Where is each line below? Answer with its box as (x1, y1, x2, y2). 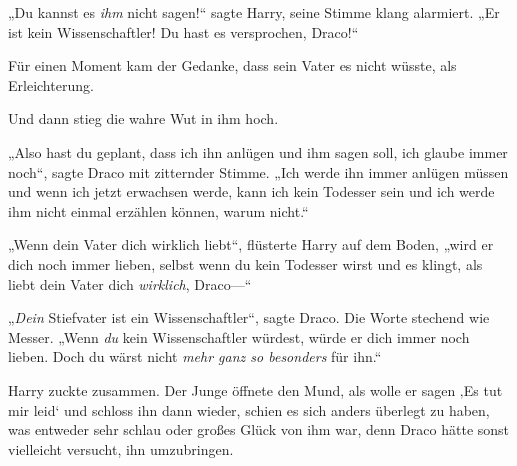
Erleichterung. (8, 74, 94, 95)
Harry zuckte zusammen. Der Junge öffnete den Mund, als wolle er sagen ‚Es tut (8, 379, 503, 400)
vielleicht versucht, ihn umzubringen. (8, 438, 234, 459)
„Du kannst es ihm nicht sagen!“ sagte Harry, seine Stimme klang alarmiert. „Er (8, 2, 500, 22)
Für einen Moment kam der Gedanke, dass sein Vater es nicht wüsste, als (8, 55, 457, 76)
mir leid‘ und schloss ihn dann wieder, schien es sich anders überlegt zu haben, (8, 399, 490, 420)
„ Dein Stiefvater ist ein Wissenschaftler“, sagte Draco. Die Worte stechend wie (8, 307, 490, 328)
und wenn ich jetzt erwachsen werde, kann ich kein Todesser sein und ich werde (8, 181, 495, 202)
